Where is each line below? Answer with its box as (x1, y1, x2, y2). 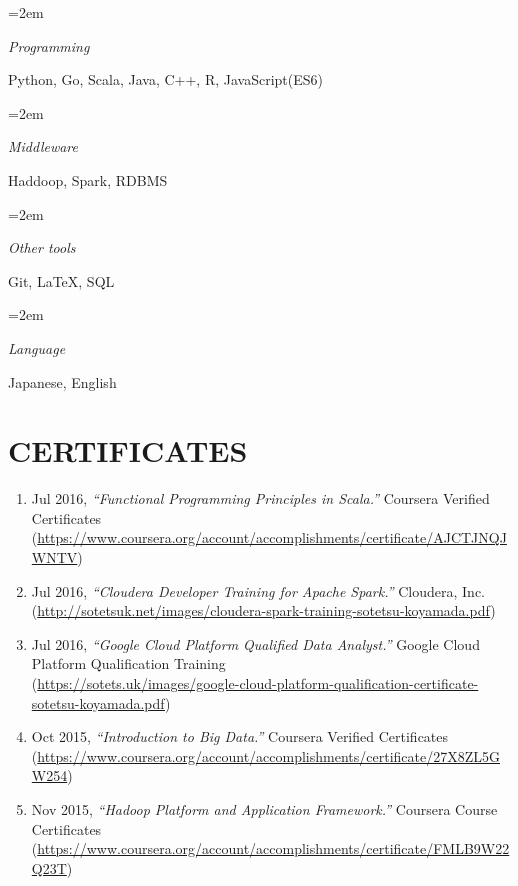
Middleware (8, 136, 78, 157)
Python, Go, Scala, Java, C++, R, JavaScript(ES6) (8, 69, 323, 90)
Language (8, 337, 66, 358)
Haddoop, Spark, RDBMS (8, 169, 168, 190)
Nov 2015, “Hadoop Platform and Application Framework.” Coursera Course (31, 798, 498, 819)
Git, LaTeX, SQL (8, 270, 115, 291)
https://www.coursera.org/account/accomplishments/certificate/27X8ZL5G (37, 745, 500, 766)
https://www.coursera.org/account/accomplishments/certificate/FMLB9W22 (37, 838, 510, 859)
